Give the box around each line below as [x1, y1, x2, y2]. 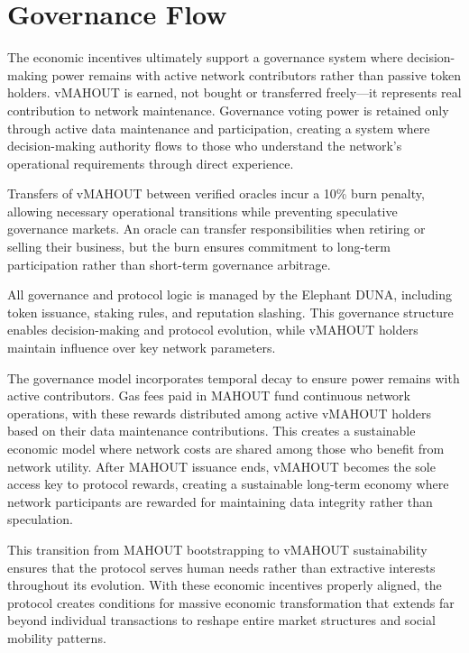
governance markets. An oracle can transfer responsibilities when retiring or [7, 219, 426, 238]
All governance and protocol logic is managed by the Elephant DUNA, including [7, 285, 452, 304]
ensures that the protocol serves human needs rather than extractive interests [7, 557, 436, 576]
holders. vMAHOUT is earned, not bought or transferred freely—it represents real [7, 83, 462, 102]
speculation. [7, 510, 73, 529]
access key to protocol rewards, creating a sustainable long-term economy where [7, 474, 449, 493]
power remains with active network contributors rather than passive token [51, 65, 462, 84]
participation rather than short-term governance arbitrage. [7, 254, 331, 273]
